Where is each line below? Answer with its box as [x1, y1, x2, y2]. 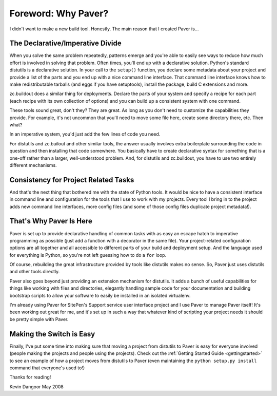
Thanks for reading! [9, 374, 51, 380]
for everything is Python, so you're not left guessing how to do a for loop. [9, 252, 167, 258]
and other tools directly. [9, 269, 60, 275]
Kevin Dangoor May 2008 [9, 383, 64, 390]
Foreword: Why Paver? [9, 8, 109, 19]
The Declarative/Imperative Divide [9, 39, 122, 48]
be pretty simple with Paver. [9, 316, 69, 322]
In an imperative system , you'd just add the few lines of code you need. [9, 131, 161, 137]
